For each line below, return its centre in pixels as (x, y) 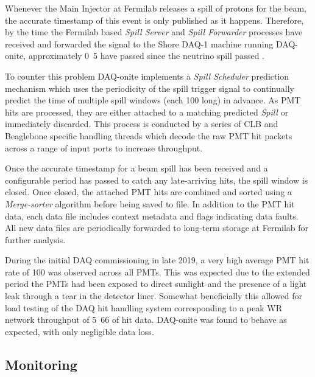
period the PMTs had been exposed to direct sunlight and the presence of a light (156, 284)
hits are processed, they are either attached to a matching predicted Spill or (147, 112)
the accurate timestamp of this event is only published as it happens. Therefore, (154, 20)
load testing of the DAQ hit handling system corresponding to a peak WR (144, 307)
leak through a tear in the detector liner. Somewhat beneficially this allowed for (154, 296)
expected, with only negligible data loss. (80, 331)
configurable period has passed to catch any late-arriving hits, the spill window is (157, 180)
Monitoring (41, 364)
